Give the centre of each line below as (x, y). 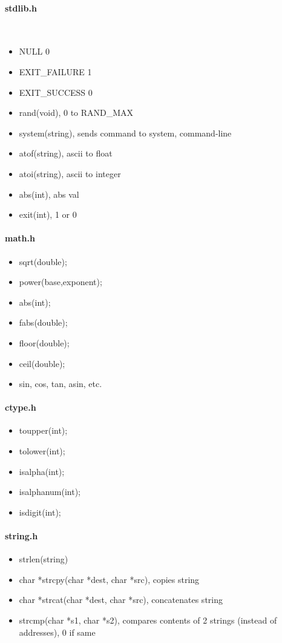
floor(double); (44, 342)
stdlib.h (21, 8)
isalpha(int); (42, 471)
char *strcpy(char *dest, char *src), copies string (109, 579)
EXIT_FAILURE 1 (55, 71)
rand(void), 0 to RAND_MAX (76, 113)
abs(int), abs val (49, 194)
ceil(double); (42, 363)
